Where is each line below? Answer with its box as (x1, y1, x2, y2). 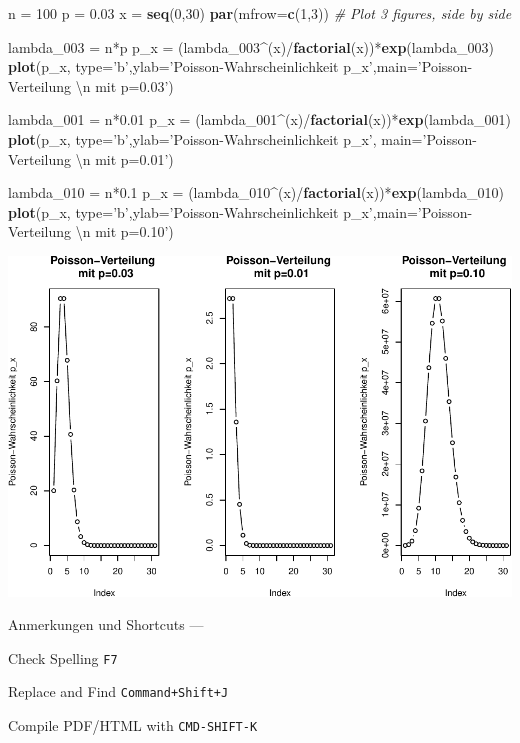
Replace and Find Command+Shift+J (8, 681, 229, 702)
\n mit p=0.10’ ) (75, 221, 174, 242)
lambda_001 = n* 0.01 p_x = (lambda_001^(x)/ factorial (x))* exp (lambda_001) (8, 109, 511, 130)
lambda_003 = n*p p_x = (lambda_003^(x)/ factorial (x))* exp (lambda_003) (8, 36, 494, 57)
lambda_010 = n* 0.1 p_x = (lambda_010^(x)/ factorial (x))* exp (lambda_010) (8, 182, 504, 203)
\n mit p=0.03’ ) (75, 75, 174, 96)
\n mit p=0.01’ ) (75, 148, 174, 169)
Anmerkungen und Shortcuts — (8, 614, 204, 635)
